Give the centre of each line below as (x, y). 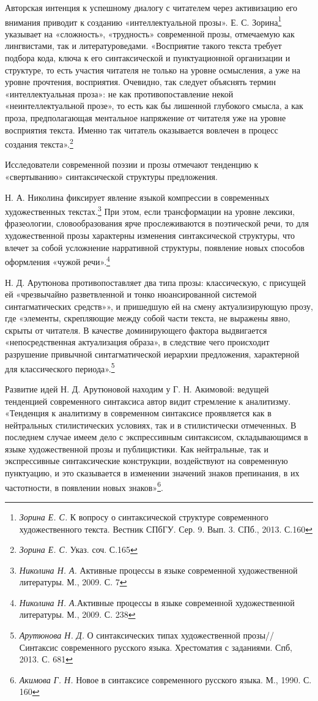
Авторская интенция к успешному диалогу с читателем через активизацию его (151, 7)
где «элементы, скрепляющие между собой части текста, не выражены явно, (148, 318)
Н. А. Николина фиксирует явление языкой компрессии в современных (137, 197)
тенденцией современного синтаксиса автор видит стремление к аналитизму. (148, 401)
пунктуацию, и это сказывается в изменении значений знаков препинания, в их (152, 473)
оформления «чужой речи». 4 (57, 261)
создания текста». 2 (39, 143)
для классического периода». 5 (60, 367)
